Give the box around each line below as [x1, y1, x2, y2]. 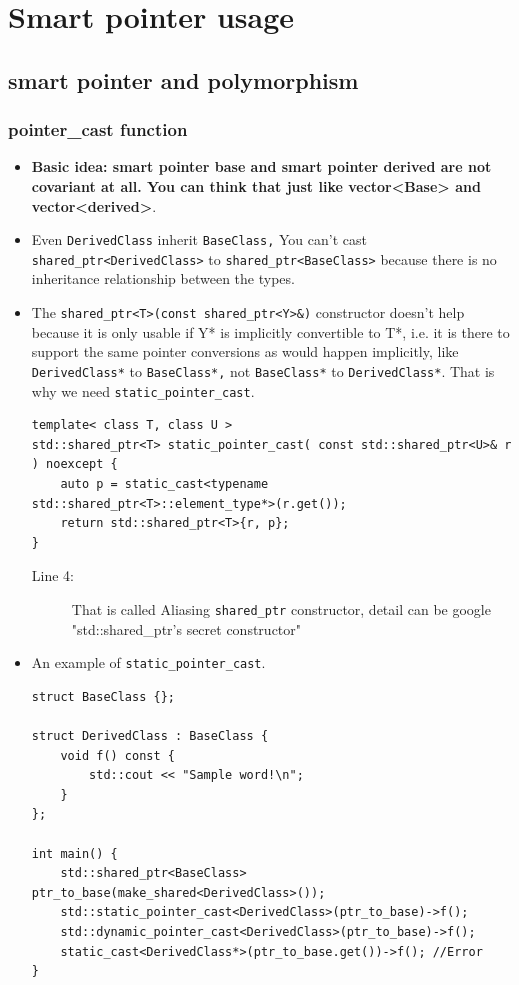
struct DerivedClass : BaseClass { [31, 729, 269, 744]
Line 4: [31, 565, 74, 586]
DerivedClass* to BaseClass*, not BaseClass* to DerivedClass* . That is [31, 360, 495, 381]
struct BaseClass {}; [31, 689, 175, 704]
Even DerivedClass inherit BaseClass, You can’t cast [31, 229, 367, 250]
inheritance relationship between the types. [31, 268, 295, 289]
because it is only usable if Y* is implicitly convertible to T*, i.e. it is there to [31, 321, 510, 342]
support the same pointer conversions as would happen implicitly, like [31, 341, 459, 362]
